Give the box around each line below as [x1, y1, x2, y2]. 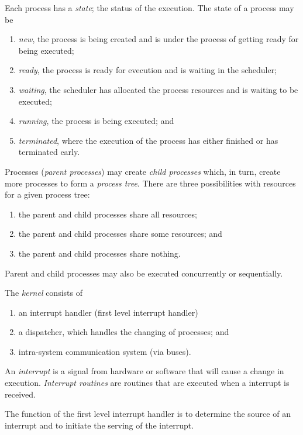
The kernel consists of [5, 286, 82, 299]
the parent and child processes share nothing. [18, 247, 181, 259]
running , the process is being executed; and [18, 115, 174, 127]
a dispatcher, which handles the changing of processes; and [18, 326, 229, 338]
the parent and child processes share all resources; [18, 208, 197, 220]
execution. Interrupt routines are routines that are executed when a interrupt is [5, 377, 290, 389]
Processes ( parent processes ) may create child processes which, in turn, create [5, 165, 281, 177]
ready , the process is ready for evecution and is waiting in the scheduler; [18, 64, 277, 76]
